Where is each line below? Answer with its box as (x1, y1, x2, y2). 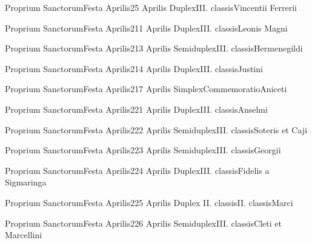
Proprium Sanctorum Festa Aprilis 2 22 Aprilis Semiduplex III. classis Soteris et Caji (5, 123, 308, 136)
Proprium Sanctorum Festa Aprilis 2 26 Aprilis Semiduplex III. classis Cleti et (5, 216, 282, 229)
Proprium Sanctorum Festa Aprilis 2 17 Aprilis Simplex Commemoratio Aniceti (5, 82, 287, 95)
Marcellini (5, 228, 42, 241)
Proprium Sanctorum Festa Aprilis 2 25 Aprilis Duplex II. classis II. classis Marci (5, 196, 293, 208)
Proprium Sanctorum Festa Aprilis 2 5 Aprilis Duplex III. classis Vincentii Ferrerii (5, 1, 297, 13)
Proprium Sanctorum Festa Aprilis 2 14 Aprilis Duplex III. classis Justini (5, 62, 263, 75)
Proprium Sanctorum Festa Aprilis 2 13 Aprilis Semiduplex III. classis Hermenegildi (5, 42, 303, 55)
